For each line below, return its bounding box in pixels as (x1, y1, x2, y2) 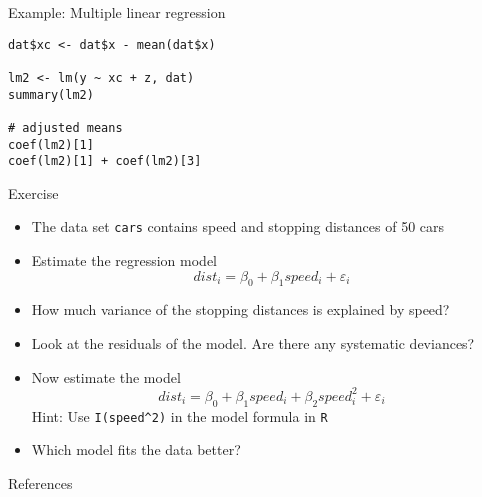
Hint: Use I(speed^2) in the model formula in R (31, 405, 328, 426)
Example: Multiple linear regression (8, 2, 226, 22)
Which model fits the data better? (31, 439, 241, 460)
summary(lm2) (8, 87, 94, 102)
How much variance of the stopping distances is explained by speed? (31, 299, 450, 320)
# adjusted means (8, 120, 123, 135)
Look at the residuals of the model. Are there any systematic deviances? (31, 333, 475, 354)
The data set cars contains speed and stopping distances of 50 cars (31, 216, 445, 237)
